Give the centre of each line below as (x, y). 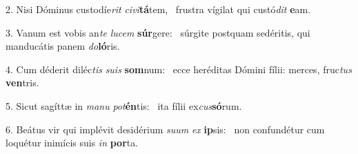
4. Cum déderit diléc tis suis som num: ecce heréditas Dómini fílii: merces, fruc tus (179, 69)
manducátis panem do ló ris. (63, 46)
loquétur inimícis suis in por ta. (72, 143)
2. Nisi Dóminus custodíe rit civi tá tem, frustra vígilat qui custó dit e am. (158, 9)
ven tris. (22, 83)
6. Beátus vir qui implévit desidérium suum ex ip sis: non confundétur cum (165, 129)
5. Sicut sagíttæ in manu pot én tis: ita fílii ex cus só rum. (124, 105)
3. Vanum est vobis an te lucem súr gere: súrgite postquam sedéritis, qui (158, 32)
